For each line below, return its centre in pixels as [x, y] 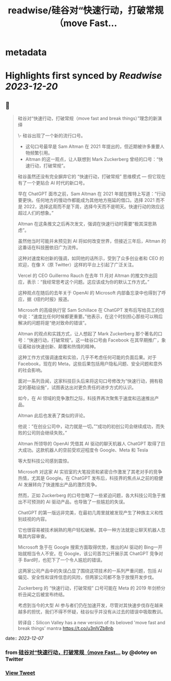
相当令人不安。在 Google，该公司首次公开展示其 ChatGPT [88, 554]
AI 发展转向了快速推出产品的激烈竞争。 [59, 485]
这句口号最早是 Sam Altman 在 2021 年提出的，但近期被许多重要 [93, 147]
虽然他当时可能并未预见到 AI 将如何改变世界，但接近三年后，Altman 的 [92, 241]
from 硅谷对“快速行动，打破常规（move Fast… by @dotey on [81, 652]
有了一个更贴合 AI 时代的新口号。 [53, 183]
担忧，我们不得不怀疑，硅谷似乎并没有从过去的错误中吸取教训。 [99, 612]
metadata [26, 52]
